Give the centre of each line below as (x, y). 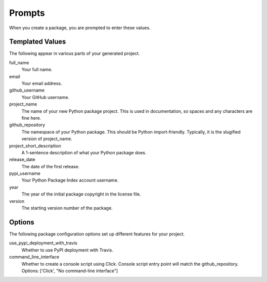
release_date (22, 160)
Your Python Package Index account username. (70, 180)
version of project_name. (47, 139)
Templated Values (38, 42)
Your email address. (42, 84)
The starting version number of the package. (67, 208)
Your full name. (37, 70)
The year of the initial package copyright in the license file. (81, 194)
